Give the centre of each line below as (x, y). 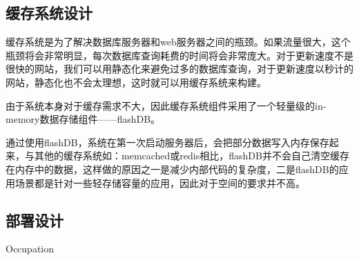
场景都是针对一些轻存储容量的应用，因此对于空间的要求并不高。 (160, 182)
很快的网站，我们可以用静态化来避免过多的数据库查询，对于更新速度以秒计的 (179, 69)
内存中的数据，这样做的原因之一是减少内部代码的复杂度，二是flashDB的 (177, 169)
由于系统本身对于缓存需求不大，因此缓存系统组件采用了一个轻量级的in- (166, 105)
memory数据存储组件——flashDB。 (83, 119)
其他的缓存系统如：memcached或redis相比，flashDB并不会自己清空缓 (187, 156)
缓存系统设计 (49, 13)
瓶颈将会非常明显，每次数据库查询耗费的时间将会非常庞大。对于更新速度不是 (179, 55)
